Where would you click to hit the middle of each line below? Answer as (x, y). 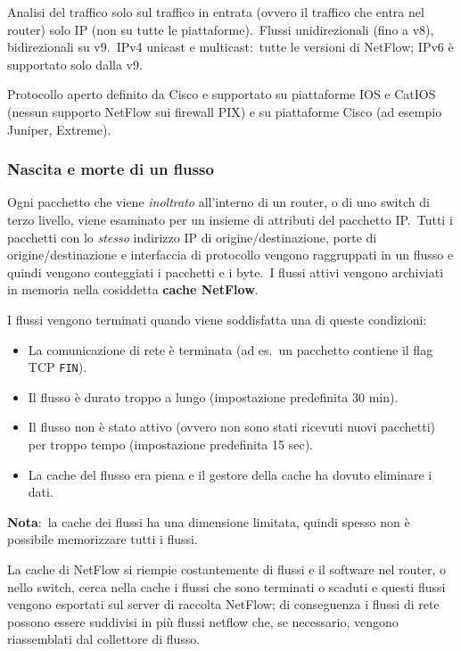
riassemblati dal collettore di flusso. (104, 639)
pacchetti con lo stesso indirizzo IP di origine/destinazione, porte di (192, 237)
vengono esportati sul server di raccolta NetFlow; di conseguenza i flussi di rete (223, 604)
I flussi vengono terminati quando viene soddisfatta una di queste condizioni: (217, 319)
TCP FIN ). (58, 367)
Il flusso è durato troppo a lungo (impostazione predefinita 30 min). (213, 396)
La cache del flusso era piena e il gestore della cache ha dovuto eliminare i (230, 474)
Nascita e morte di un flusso (111, 169)
